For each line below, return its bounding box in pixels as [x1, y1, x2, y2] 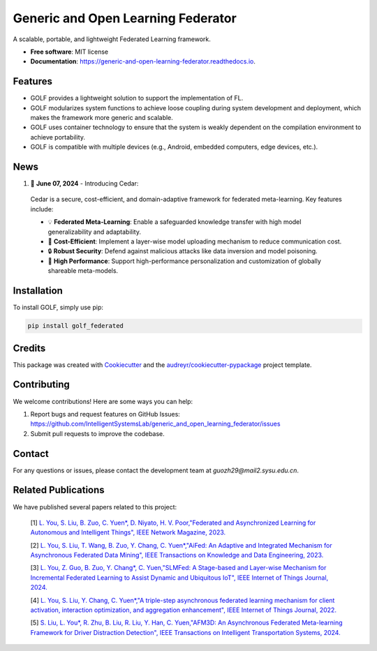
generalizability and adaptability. [47, 227, 141, 236]
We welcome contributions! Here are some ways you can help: [13, 397, 193, 405]
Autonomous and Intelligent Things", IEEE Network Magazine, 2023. [30, 528, 226, 537]
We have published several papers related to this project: [13, 502, 177, 511]
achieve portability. [30, 133, 85, 141]
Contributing [13, 379, 70, 391]
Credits [13, 342, 46, 354]
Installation [13, 285, 63, 297]
